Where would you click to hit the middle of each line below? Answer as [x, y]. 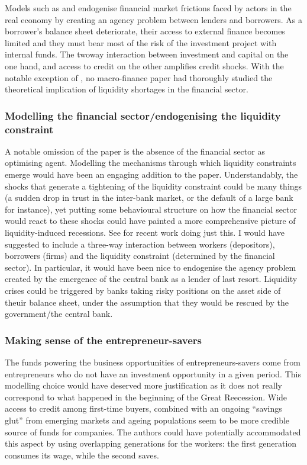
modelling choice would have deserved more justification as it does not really [144, 385]
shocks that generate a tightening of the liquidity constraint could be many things [153, 186]
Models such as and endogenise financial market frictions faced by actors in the [148, 8]
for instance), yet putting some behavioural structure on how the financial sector [151, 209]
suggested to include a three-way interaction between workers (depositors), [140, 244]
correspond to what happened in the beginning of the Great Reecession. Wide [146, 397]
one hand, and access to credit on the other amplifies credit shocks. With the [144, 65]
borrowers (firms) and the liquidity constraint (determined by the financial [140, 256]
